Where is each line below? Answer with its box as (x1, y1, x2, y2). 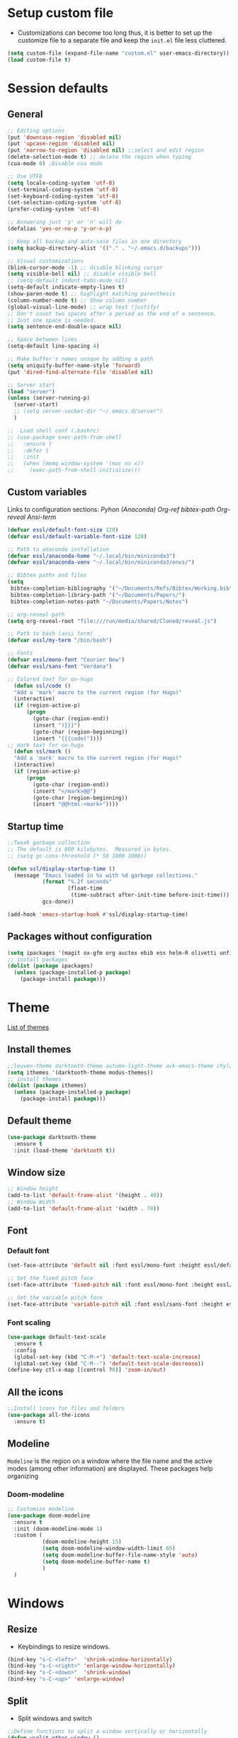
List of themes (7, 1023, 50, 1031)
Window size (7, 1166, 66, 1178)
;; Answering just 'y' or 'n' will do (7, 218, 122, 226)
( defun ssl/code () (13, 682, 72, 689)
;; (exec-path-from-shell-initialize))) (7, 466, 141, 474)
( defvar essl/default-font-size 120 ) (7, 526, 119, 533)
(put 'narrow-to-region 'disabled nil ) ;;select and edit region (7, 147, 204, 154)
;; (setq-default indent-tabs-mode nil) (7, 277, 129, 284)
